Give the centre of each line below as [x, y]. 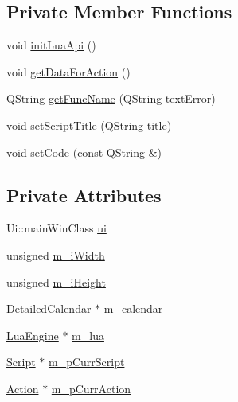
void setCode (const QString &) [84, 152]
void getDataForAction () [68, 71]
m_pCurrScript [86, 362]
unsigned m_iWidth [56, 254]
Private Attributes [84, 195]
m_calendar [133, 308]
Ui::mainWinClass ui [57, 228]
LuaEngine [33, 335]
